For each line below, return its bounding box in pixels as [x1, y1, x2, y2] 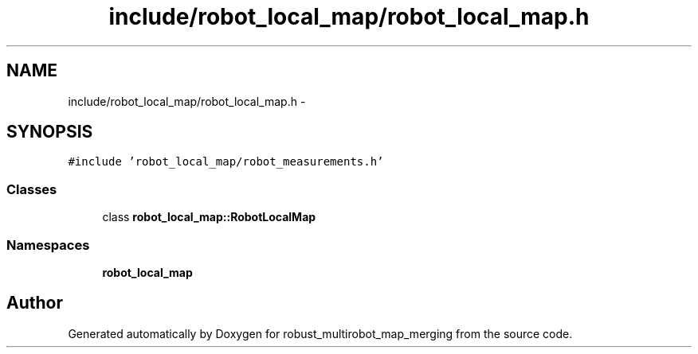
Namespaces [6, 236, 90, 253]
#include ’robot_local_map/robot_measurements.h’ [68, 155, 384, 169]
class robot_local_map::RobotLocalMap [102, 210, 316, 224]
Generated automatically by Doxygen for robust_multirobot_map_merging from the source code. [68, 326, 573, 340]
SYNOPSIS [6, 122, 93, 142]
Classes [6, 181, 57, 197]
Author [6, 293, 63, 313]
